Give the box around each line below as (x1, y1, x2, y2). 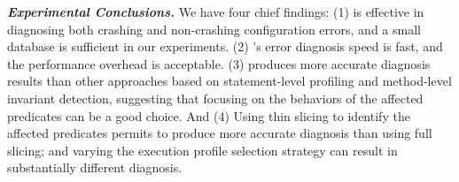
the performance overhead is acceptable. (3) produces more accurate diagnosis (7, 54, 431, 72)
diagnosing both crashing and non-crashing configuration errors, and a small (7, 19, 421, 38)
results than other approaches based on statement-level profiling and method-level (7, 72, 452, 90)
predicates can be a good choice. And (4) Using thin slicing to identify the (7, 106, 410, 125)
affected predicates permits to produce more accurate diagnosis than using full (7, 124, 432, 142)
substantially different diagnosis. (7, 158, 183, 177)
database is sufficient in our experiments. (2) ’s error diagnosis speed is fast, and (7, 37, 443, 56)
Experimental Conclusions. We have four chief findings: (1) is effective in (7, 3, 424, 20)
